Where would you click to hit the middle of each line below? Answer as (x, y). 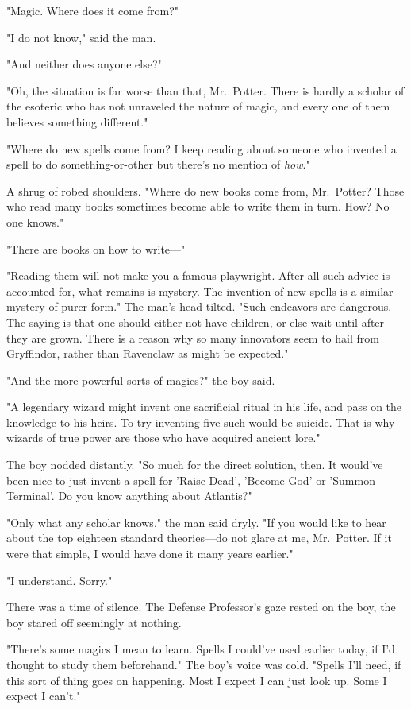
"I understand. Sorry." (60, 580)
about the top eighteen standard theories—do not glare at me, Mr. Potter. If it (199, 538)
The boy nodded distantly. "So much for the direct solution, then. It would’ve (195, 465)
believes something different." (77, 121)
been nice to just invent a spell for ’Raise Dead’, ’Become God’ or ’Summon (191, 480)
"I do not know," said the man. (81, 37)
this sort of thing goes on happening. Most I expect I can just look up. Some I (197, 680)
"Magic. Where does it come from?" (93, 10)
